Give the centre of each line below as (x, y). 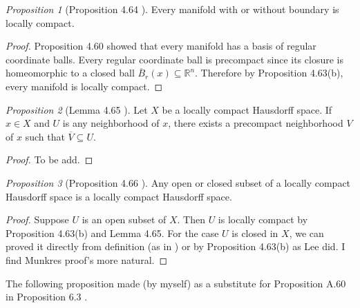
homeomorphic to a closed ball (70, 73)
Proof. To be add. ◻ (49, 160)
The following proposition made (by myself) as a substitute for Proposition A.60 (176, 283)
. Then (191, 219)
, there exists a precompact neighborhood (256, 123)
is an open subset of (124, 219)
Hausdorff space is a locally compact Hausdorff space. (119, 196)
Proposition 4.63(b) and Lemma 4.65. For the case (112, 233)
